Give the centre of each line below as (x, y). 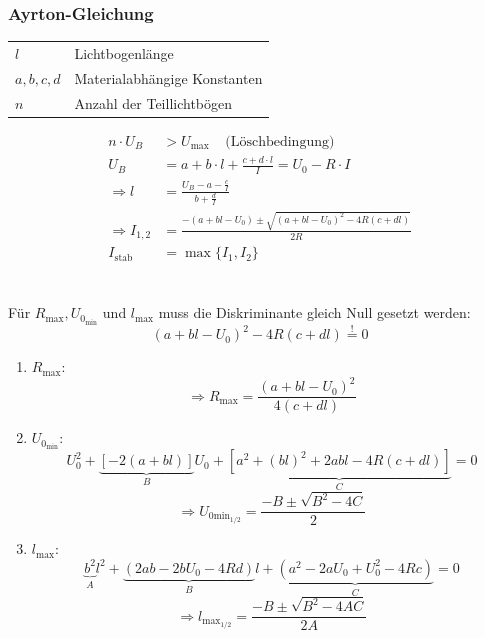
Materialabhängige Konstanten (168, 77)
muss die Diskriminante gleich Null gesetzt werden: (314, 312)
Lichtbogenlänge (124, 52)
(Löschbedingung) (280, 141)
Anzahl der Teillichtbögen (153, 102)
